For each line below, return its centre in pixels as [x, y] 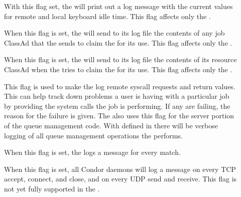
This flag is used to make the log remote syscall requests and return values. [120, 86]
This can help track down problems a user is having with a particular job [117, 96]
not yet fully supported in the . [52, 188]
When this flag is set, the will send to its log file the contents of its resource [120, 59]
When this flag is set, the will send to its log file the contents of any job [114, 33]
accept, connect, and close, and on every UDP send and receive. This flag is [120, 179]
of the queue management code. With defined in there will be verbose [111, 125]
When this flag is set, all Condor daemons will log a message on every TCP [120, 169]
